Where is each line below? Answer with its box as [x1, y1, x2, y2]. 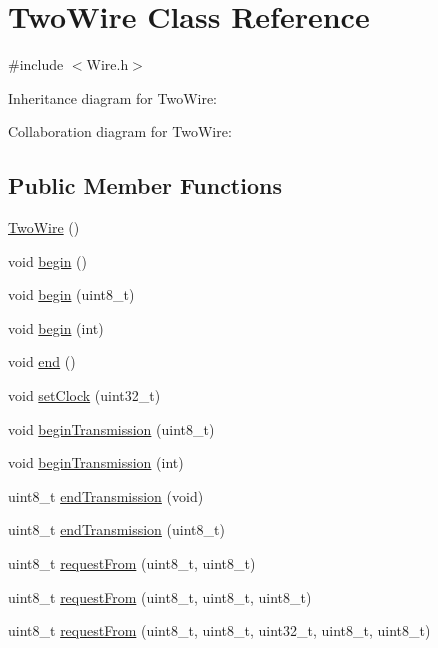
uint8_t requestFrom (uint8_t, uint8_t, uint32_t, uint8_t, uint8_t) [8, 620, 431, 641]
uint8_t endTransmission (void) [8, 485, 204, 506]
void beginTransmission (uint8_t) [8, 418, 215, 439]
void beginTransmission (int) [8, 452, 184, 473]
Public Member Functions [8, 170, 282, 201]
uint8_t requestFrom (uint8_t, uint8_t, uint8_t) [8, 586, 312, 607]
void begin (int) [8, 317, 104, 338]
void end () [8, 351, 76, 372]
